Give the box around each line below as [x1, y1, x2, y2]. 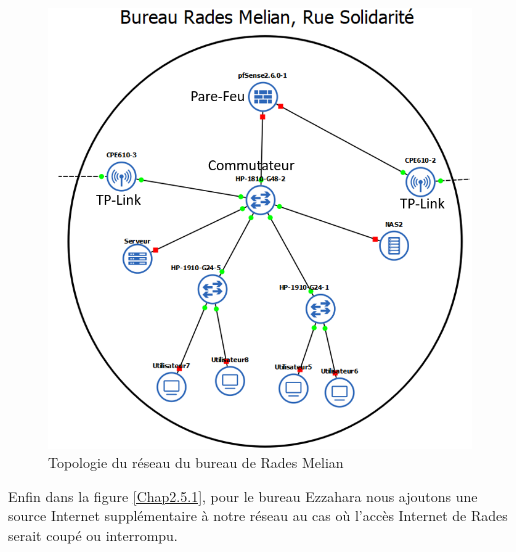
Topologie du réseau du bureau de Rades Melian [48, 452, 344, 473]
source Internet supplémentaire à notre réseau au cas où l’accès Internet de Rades [8, 505, 508, 526]
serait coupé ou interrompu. [8, 525, 178, 545]
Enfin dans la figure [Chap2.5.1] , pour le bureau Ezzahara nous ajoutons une [8, 485, 478, 506]
